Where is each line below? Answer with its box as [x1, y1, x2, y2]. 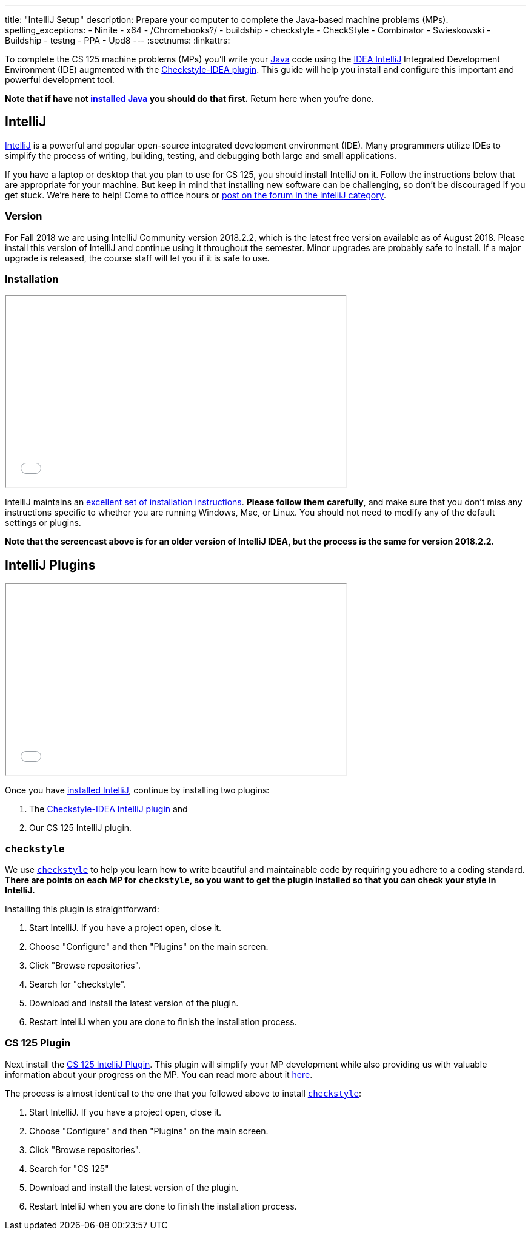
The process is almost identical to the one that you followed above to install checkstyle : [5, 1088, 362, 1099]
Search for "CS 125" [29, 1163, 109, 1174]
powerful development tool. [5, 75, 115, 85]
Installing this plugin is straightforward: [5, 903, 159, 914]
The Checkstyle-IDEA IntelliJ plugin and [29, 804, 188, 815]
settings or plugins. [5, 517, 81, 528]
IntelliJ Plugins [5, 557, 96, 573]
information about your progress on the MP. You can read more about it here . [5, 1069, 313, 1080]
